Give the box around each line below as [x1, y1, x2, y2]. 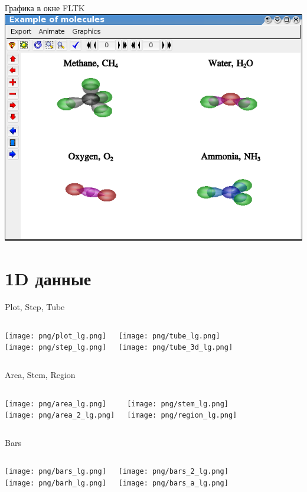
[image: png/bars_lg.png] [5, 467, 106, 476]
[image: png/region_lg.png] [127, 411, 237, 420]
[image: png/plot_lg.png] [5, 331, 106, 340]
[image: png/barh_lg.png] [5, 479, 106, 488]
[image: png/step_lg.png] [5, 343, 106, 352]
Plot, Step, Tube [5, 301, 65, 313]
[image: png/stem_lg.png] [127, 399, 228, 408]
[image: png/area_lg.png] [5, 399, 106, 408]
